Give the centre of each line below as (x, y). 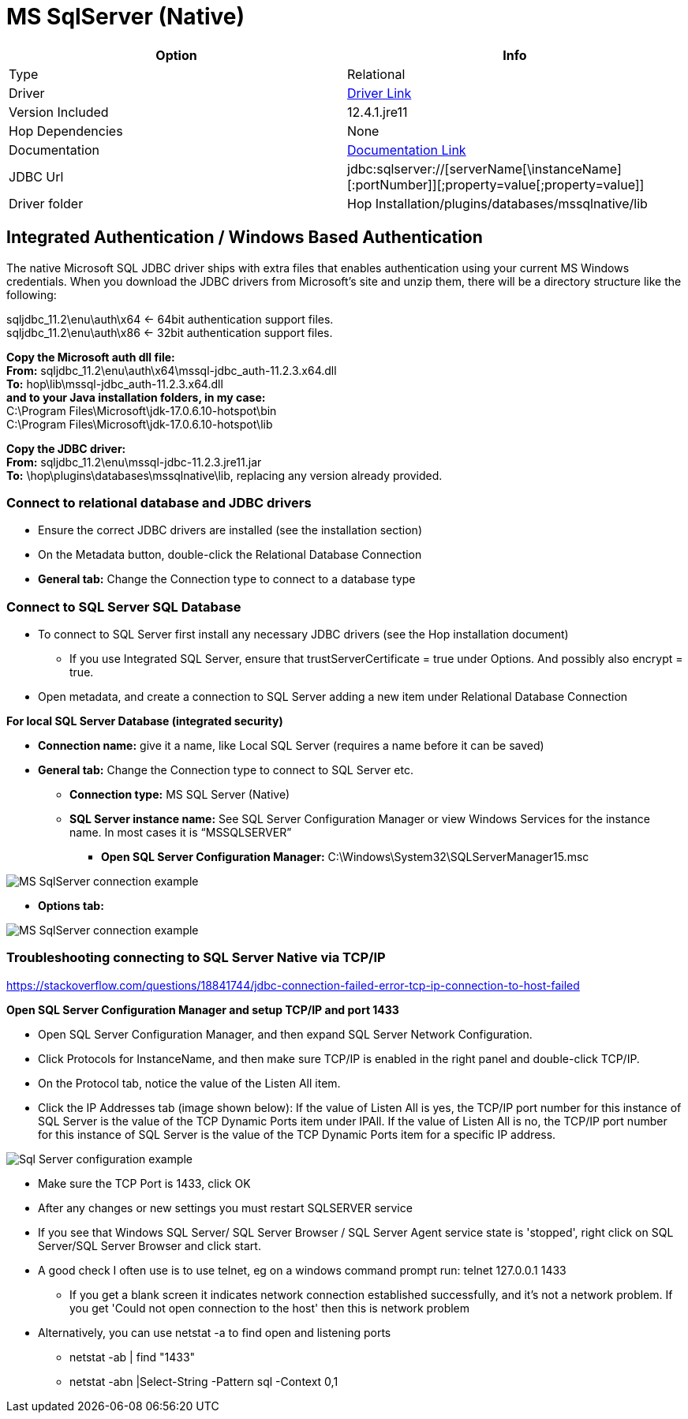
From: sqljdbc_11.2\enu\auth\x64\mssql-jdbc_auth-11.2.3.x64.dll (172, 370)
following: (32, 294)
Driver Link (380, 93)
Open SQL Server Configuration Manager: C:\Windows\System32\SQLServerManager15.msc (345, 857)
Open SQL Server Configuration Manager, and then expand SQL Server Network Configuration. (285, 1034)
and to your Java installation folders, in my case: (136, 397)
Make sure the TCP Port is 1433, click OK (144, 1183)
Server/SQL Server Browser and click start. (150, 1245)
